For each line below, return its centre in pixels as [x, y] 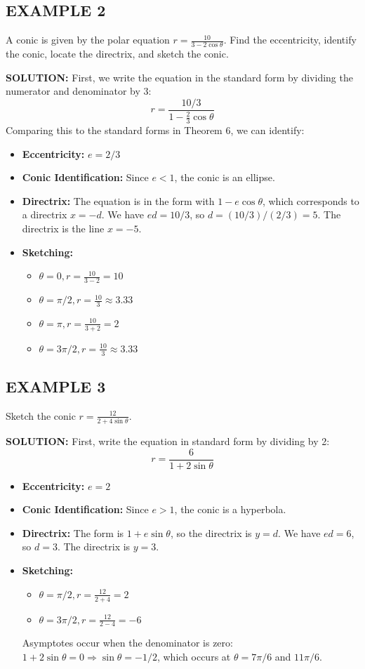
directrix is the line [63, 228]
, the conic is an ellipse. [225, 177]
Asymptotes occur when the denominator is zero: [127, 643]
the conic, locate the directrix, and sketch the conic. [117, 54]
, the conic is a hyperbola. [230, 509]
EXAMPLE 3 [56, 386]
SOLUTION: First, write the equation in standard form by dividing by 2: [168, 441]
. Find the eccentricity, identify [290, 40]
